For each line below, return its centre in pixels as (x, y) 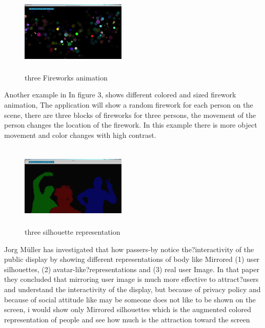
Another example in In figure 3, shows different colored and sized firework (120, 95)
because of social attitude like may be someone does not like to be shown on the (130, 299)
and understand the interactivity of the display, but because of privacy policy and (132, 289)
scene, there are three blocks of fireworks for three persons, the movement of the (130, 115)
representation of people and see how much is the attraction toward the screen (127, 319)
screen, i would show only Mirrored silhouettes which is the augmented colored (128, 309)
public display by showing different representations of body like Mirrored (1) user (132, 259)
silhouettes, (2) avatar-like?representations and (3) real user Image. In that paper (132, 269)
